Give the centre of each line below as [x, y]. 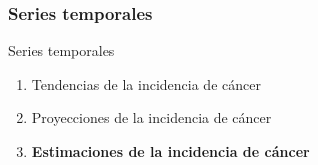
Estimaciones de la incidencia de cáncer [170, 151]
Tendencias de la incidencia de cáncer [146, 83]
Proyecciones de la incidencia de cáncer [151, 117]
